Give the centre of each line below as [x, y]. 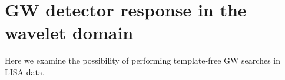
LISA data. [25, 72]
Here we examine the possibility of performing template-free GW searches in [143, 60]
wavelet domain [69, 32]
